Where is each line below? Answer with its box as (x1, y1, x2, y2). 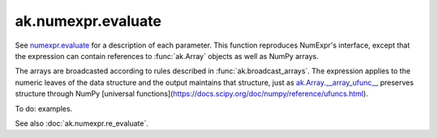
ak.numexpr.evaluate (15, 12, 162, 30)
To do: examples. (15, 103, 73, 113)
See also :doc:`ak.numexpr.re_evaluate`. (15, 118, 149, 128)
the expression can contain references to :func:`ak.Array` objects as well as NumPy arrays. (15, 51, 320, 61)
